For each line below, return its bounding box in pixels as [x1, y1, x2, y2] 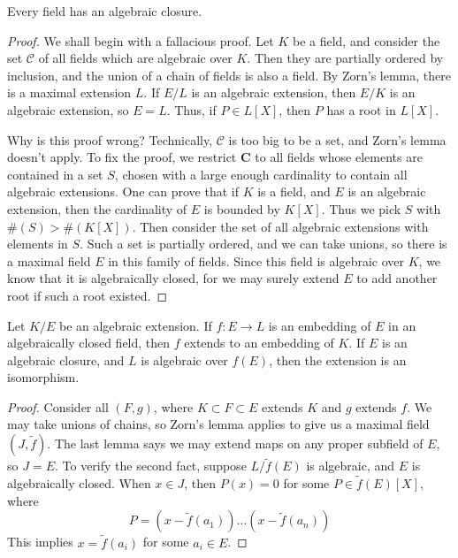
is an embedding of [268, 316, 371, 334]
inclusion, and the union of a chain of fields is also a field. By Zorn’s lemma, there [7, 65, 451, 84]
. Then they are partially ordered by [247, 49, 444, 67]
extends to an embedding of [184, 333, 334, 352]
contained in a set [7, 164, 103, 183]
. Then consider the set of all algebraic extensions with [132, 217, 429, 235]
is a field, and [257, 182, 331, 201]
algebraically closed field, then [7, 333, 171, 352]
